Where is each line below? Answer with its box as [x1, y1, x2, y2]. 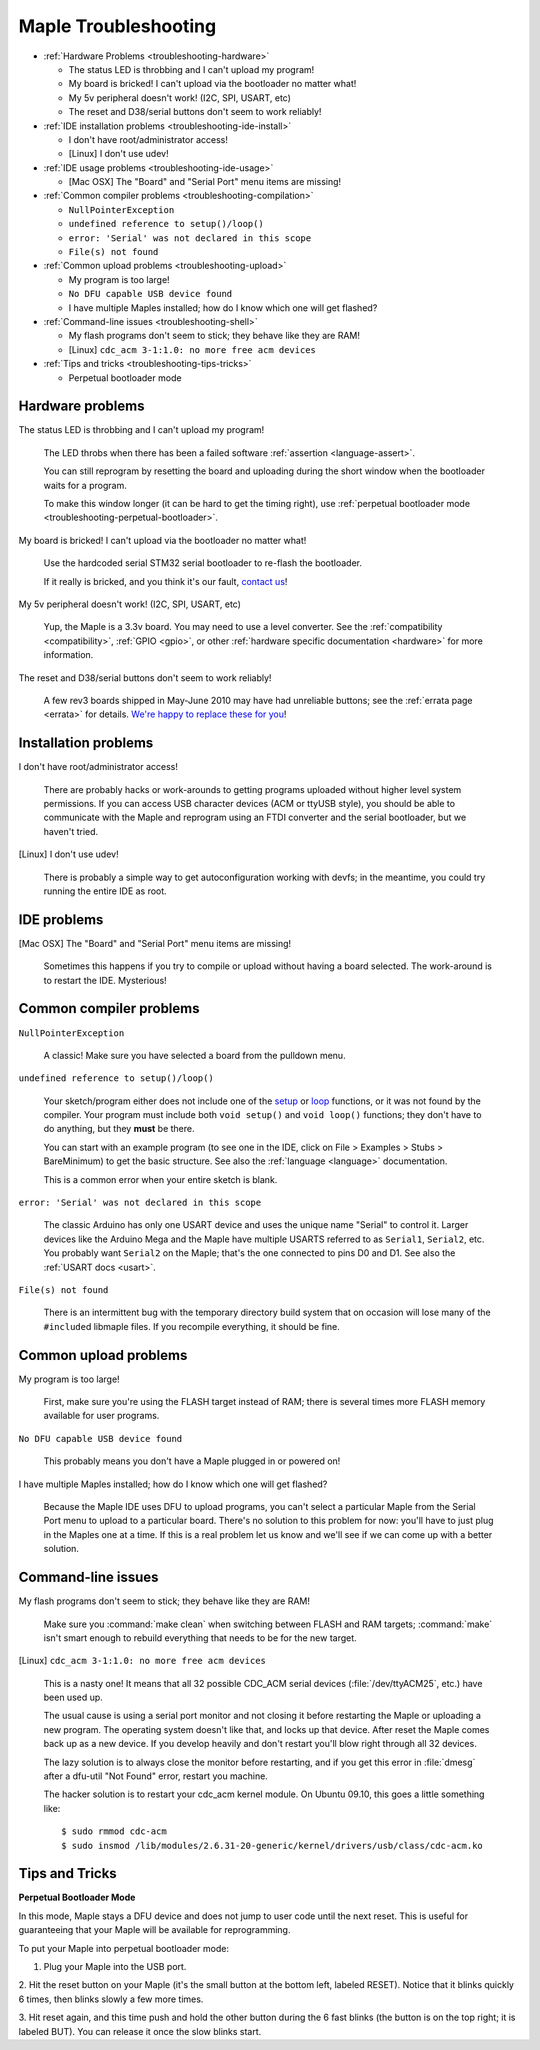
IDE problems [18, 911, 104, 928]
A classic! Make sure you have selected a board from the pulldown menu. [43, 1049, 346, 1061]
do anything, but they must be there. [43, 1123, 195, 1135]
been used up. [43, 1691, 104, 1704]
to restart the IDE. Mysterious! [43, 974, 167, 986]
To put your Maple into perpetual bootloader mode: [18, 1942, 230, 1954]
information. [43, 649, 94, 661]
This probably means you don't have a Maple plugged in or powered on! [43, 1455, 341, 1467]
